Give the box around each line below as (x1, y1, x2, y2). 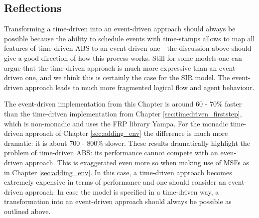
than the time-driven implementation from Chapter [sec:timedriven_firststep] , (4, 108, 242, 118)
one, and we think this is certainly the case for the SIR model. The (25, 72, 230, 83)
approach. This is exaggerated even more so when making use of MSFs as (25, 157, 249, 167)
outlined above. (4, 206, 51, 216)
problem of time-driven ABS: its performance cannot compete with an (4, 147, 218, 158)
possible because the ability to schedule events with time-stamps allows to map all (4, 33, 255, 43)
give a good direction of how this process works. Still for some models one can (4, 52, 242, 63)
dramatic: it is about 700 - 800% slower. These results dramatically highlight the (4, 137, 251, 148)
